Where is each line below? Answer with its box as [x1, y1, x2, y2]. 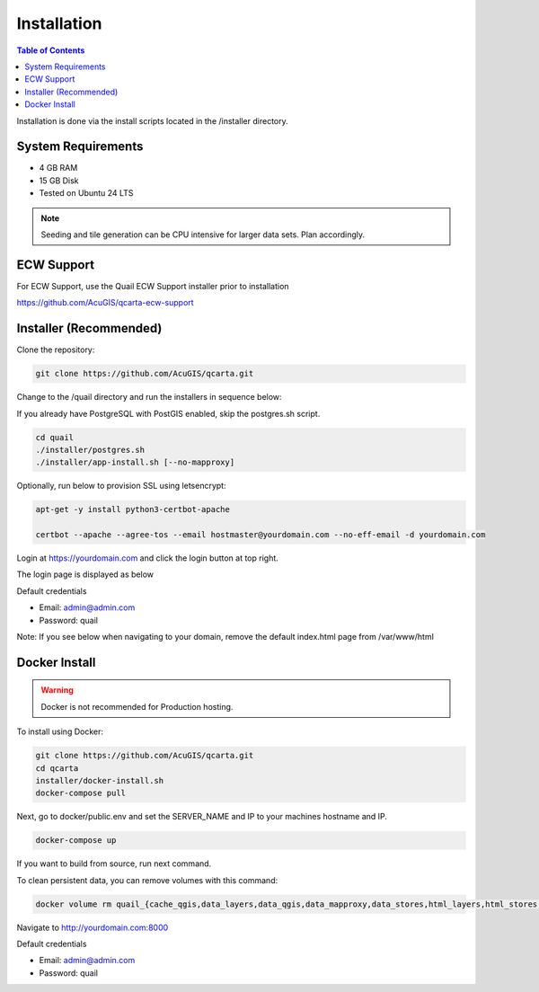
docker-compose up [35, 836, 117, 846]
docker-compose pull [35, 788, 126, 799]
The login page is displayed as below [16, 569, 155, 580]
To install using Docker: [16, 726, 103, 737]
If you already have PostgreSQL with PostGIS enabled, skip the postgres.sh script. [16, 408, 321, 419]
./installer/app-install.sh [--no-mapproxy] [35, 457, 235, 467]
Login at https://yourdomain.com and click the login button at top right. [16, 553, 278, 563]
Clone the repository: [16, 344, 95, 355]
